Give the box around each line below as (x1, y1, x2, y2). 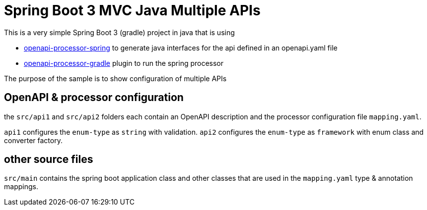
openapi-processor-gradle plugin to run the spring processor (24, 58, 224, 67)
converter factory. (4, 136, 63, 145)
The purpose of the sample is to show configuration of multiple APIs (4, 74, 227, 83)
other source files (4, 153, 93, 166)
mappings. (4, 182, 38, 191)
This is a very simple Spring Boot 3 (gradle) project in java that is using (4, 28, 235, 37)
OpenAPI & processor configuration (4, 91, 184, 104)
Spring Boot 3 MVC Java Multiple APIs (4, 2, 261, 19)
